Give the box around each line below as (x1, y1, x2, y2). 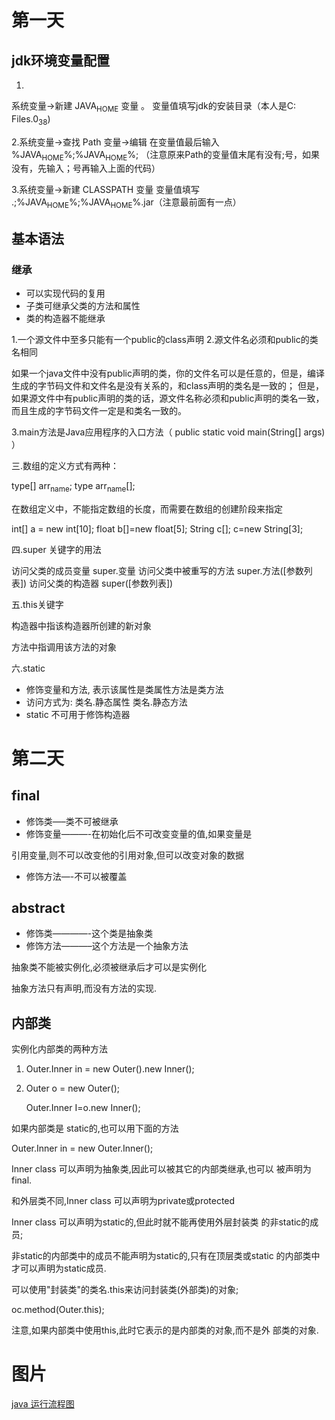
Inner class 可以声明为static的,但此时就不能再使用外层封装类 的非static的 (11, 1216, 311, 1228)
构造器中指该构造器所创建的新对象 (11, 619, 152, 631)
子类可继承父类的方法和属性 (25, 299, 141, 311)
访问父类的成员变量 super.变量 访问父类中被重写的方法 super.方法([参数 (11, 564, 304, 576)
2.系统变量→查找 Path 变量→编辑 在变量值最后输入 (11, 136, 220, 148)
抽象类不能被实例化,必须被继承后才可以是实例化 (11, 961, 208, 973)
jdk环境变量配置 (11, 52, 111, 69)
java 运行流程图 (11, 1398, 75, 1410)
